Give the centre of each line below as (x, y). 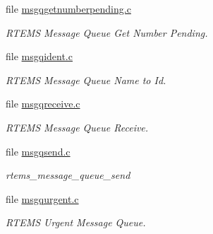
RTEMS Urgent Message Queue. (76, 222)
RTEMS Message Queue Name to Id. (86, 80)
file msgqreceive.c (43, 104)
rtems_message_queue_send (68, 175)
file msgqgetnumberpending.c (68, 8)
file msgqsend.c (38, 151)
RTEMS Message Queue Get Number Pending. (107, 32)
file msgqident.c (39, 56)
